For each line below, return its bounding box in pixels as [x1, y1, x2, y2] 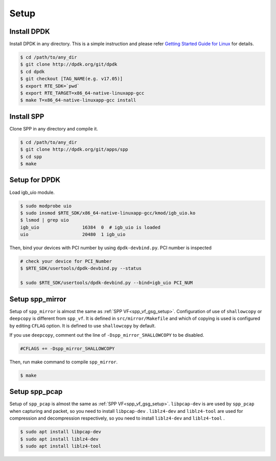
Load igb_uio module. [9, 189, 55, 195]
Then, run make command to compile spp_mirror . [9, 359, 118, 365]
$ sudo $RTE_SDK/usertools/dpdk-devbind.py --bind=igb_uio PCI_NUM [20, 280, 193, 286]
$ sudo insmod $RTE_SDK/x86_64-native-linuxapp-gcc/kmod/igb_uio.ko [20, 210, 196, 216]
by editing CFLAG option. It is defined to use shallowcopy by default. [9, 322, 156, 328]
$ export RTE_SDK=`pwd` [20, 83, 80, 89]
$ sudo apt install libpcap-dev [20, 429, 102, 435]
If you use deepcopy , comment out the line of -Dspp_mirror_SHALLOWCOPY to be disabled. [9, 332, 204, 338]
